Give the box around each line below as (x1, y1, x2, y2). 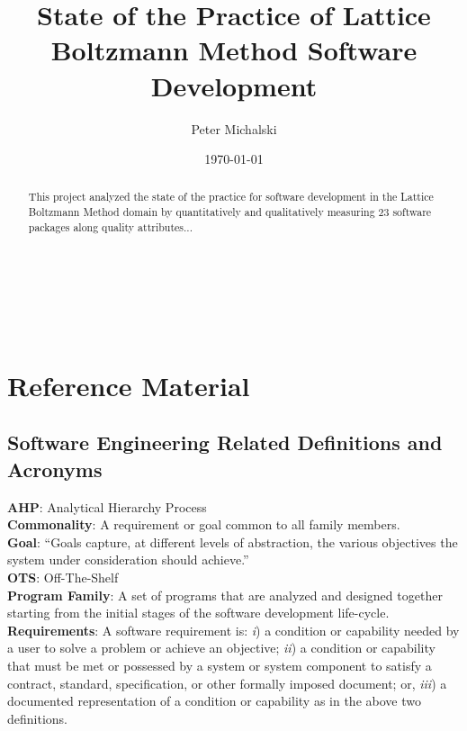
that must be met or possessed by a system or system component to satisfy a (7, 655, 432, 674)
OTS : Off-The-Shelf (7, 567, 119, 586)
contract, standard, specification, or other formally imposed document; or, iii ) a (7, 673, 447, 692)
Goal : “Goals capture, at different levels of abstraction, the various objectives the (7, 532, 458, 551)
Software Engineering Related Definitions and (7, 429, 443, 456)
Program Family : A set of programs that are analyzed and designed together (7, 585, 443, 604)
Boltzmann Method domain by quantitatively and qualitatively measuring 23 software (28, 204, 432, 220)
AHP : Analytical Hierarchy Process (7, 497, 207, 516)
